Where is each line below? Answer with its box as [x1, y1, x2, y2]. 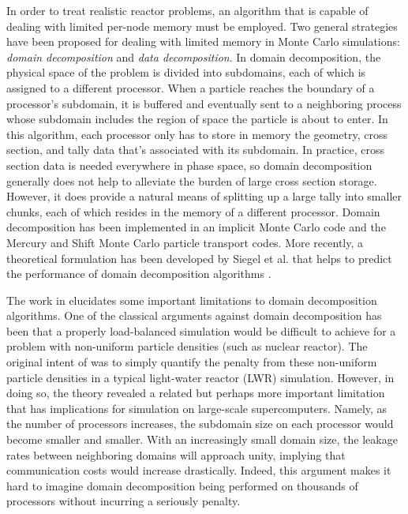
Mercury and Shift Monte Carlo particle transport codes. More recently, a [6, 234, 364, 250]
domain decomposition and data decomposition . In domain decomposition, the [6, 48, 381, 65]
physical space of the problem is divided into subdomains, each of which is [6, 64, 366, 81]
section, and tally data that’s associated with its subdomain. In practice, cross [6, 141, 385, 158]
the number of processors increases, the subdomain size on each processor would [6, 415, 394, 432]
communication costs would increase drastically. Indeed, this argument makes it [6, 462, 391, 478]
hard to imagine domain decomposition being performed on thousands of [6, 477, 358, 493]
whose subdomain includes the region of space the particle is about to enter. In [6, 111, 388, 127]
